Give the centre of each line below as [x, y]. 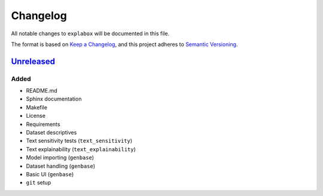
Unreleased [33, 61]
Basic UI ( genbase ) [50, 174]
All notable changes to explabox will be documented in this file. [90, 33]
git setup [39, 183]
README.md [42, 91]
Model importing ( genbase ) [60, 158]
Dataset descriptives [51, 133]
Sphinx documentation [54, 99]
